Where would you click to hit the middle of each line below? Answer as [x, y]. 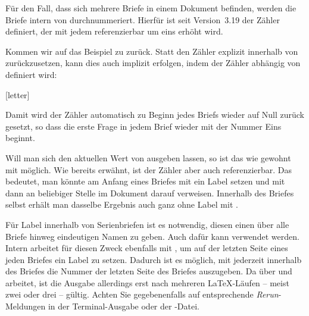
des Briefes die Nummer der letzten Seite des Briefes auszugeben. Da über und [149, 271]
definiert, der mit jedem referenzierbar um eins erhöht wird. [114, 31]
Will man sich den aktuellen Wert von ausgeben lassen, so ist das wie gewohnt [148, 157]
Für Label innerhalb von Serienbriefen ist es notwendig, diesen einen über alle [147, 224]
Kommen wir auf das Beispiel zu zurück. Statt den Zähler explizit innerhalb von [152, 51]
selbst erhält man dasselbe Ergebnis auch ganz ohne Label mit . [122, 204]
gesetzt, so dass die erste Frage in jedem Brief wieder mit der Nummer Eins [143, 126]
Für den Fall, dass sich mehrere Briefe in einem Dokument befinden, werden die [151, 8]
